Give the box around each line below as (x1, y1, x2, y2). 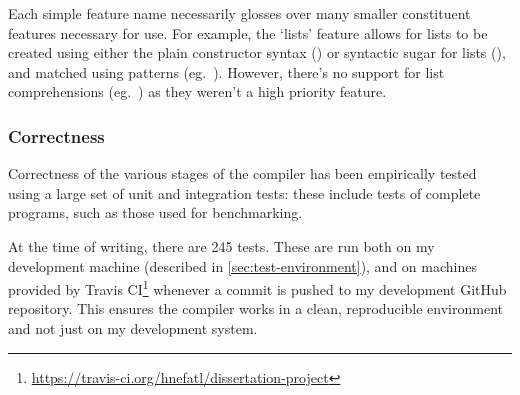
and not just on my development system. (8, 318, 258, 338)
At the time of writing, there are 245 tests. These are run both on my (8, 235, 435, 256)
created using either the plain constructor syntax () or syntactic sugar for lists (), (8, 42, 506, 63)
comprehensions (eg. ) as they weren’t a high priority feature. (8, 81, 387, 102)
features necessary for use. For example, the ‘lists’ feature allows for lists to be (8, 22, 488, 43)
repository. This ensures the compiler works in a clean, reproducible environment (8, 298, 503, 319)
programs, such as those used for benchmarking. (8, 202, 303, 223)
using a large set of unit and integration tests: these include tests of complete (8, 182, 481, 203)
